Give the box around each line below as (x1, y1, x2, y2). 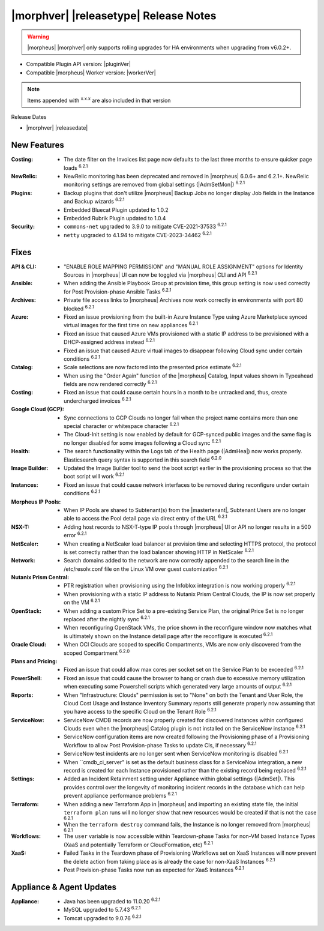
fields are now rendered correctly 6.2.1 (64, 379, 157, 388)
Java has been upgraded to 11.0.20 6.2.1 (64, 897, 161, 905)
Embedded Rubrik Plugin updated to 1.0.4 (64, 214, 166, 221)
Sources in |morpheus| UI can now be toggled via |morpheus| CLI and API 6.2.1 (64, 270, 257, 279)
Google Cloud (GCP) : (11, 406, 64, 413)
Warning (27, 33, 49, 40)
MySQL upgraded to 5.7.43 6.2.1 (64, 905, 141, 914)
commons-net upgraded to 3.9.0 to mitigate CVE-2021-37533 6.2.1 (64, 222, 227, 230)
